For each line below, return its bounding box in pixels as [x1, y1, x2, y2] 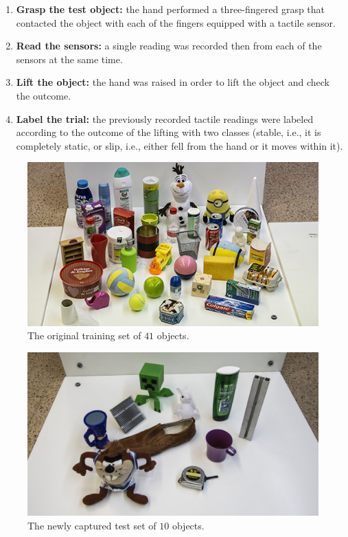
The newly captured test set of [27, 518, 156, 532]
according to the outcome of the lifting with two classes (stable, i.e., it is [16, 125, 321, 139]
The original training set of [27, 328, 141, 343]
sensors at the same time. [16, 52, 123, 66]
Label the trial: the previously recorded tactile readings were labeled [16, 111, 314, 126]
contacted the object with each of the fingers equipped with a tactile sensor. [16, 15, 336, 30]
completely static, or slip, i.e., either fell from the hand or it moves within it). [16, 138, 343, 152]
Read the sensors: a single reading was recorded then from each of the [16, 38, 322, 53]
